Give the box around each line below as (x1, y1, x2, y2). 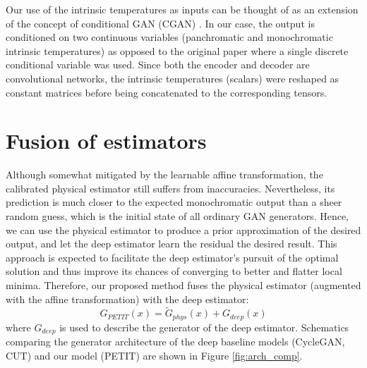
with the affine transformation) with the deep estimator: (6, 291, 249, 306)
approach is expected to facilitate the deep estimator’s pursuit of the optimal (6, 250, 339, 264)
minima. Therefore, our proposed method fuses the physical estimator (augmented (6, 278, 361, 293)
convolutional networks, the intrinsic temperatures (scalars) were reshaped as (6, 70, 339, 85)
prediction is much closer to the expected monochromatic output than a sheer (6, 195, 342, 209)
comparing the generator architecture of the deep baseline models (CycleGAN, (6, 334, 345, 349)
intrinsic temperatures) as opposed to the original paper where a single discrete (6, 43, 349, 58)
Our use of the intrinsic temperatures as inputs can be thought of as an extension (6, 2, 359, 16)
